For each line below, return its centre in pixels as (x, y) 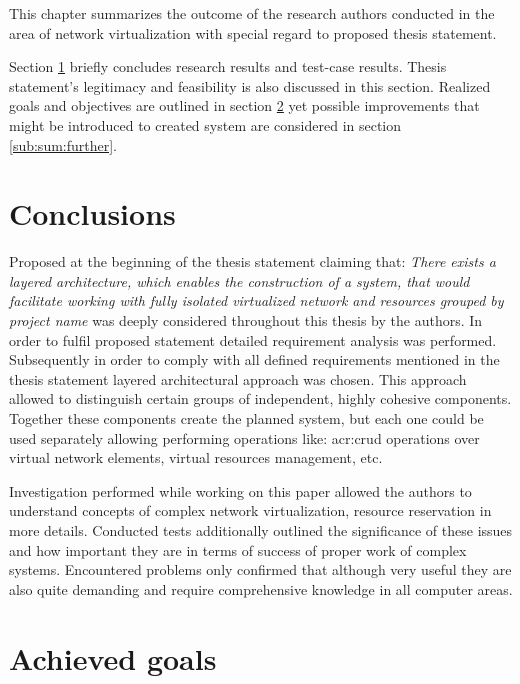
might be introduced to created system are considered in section (205, 124)
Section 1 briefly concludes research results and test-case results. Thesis (228, 66)
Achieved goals (113, 657)
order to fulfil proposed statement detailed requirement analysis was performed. (253, 339)
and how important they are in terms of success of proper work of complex (238, 549)
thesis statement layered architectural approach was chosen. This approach (238, 378)
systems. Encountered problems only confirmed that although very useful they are (260, 569)
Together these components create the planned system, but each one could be (246, 418)
